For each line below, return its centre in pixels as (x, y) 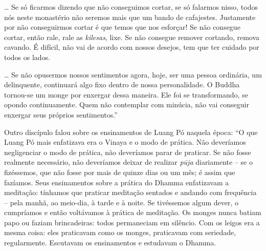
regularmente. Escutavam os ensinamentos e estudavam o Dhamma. (110, 243)
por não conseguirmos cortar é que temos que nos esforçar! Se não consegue (122, 27)
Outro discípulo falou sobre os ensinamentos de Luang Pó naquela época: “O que (131, 132)
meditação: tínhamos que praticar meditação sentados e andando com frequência (130, 192)
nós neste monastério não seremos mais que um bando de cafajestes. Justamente (130, 17)
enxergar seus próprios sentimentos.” (61, 114)
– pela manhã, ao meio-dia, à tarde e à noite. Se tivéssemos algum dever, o (121, 202)
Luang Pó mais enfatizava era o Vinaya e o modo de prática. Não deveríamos (125, 142)
